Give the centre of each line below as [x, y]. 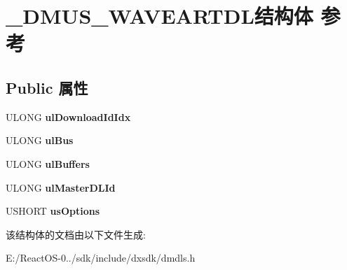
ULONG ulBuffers [48, 163]
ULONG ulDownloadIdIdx [68, 116]
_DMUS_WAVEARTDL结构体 [159, 16]
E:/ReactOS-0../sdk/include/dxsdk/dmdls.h [101, 258]
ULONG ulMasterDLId [61, 187]
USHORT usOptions [53, 211]
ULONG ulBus [40, 140]
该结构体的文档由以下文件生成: [76, 234]
